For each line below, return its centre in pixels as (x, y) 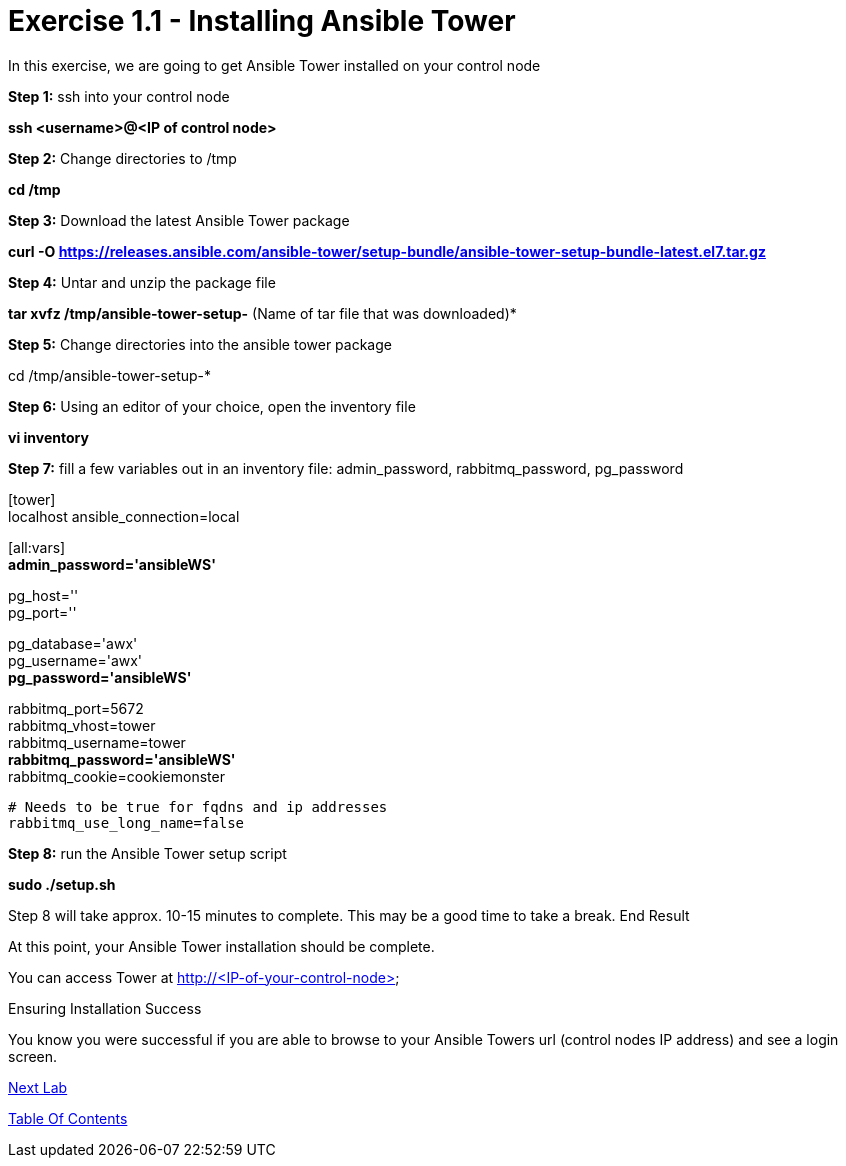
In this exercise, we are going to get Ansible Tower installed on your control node (274, 65)
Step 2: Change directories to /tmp (122, 158)
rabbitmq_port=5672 (76, 708)
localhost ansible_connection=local (124, 516)
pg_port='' (42, 612)
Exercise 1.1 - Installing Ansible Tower (262, 21)
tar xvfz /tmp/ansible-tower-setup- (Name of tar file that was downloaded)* (262, 313)
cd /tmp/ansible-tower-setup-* (110, 375)
